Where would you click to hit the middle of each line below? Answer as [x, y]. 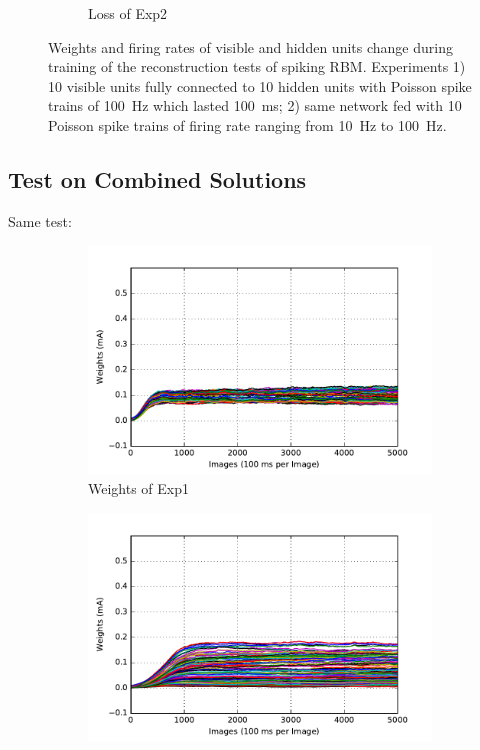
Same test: [40, 220]
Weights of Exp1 [139, 488]
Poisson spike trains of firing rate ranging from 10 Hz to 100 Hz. [247, 124]
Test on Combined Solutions [157, 178]
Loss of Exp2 [128, 13]
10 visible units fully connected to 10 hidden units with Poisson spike [260, 85]
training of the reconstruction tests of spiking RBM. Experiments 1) [257, 66]
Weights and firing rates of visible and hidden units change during [250, 46]
